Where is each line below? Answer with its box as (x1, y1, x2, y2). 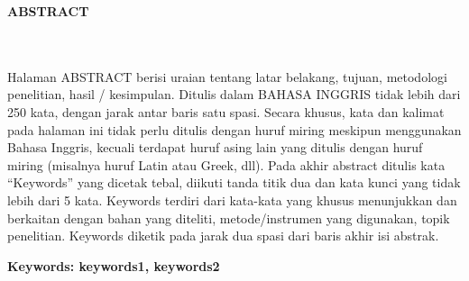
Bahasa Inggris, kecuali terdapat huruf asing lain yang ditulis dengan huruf (7, 138, 423, 157)
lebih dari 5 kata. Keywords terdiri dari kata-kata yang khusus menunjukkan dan (7, 190, 457, 209)
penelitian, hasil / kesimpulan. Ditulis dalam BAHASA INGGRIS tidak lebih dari (7, 85, 461, 104)
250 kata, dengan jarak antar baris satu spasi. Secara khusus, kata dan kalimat (7, 102, 445, 121)
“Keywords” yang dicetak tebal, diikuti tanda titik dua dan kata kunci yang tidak (7, 173, 461, 192)
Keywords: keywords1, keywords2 (7, 256, 220, 275)
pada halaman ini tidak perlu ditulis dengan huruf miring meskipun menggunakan (7, 120, 462, 139)
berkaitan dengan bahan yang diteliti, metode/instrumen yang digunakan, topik (7, 208, 450, 227)
